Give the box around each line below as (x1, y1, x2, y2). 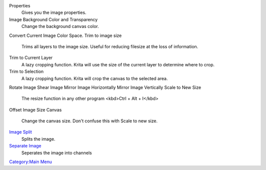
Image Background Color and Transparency (9, 16, 98, 22)
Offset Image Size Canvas (9, 107, 62, 113)
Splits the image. (21, 136, 56, 142)
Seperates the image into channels (21, 150, 92, 156)
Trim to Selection (9, 69, 44, 75)
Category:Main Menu (9, 159, 52, 165)
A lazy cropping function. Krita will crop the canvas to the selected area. (21, 75, 168, 81)
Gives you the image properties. (21, 10, 87, 16)
